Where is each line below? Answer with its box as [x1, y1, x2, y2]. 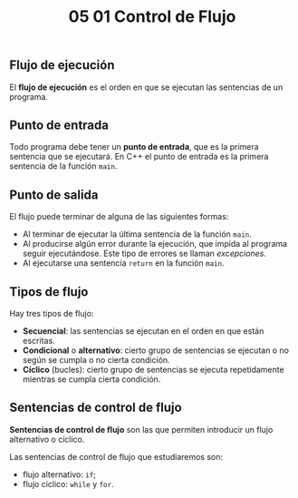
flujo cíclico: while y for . [22, 478, 114, 489]
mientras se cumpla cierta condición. [22, 374, 161, 385]
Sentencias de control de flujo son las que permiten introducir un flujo [9, 424, 274, 435]
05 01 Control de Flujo [68, 6, 236, 27]
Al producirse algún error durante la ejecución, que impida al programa [22, 239, 288, 249]
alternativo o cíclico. [9, 434, 85, 444]
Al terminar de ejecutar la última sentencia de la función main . [22, 229, 252, 239]
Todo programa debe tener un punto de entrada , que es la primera [9, 142, 260, 152]
